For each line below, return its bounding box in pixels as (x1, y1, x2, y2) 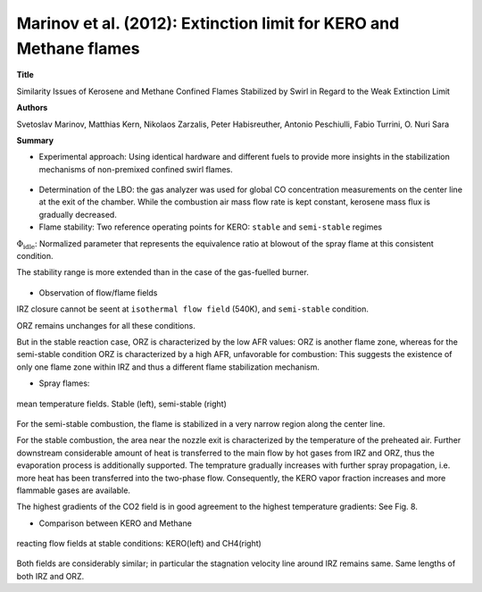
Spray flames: (38, 378, 90, 388)
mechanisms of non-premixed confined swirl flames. (38, 163, 234, 174)
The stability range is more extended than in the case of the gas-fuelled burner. (16, 267, 310, 278)
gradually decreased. (38, 209, 118, 220)
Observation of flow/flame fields (38, 287, 158, 298)
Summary (16, 135, 54, 146)
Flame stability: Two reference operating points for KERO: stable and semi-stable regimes (38, 221, 383, 232)
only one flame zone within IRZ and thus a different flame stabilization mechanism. (16, 362, 320, 372)
